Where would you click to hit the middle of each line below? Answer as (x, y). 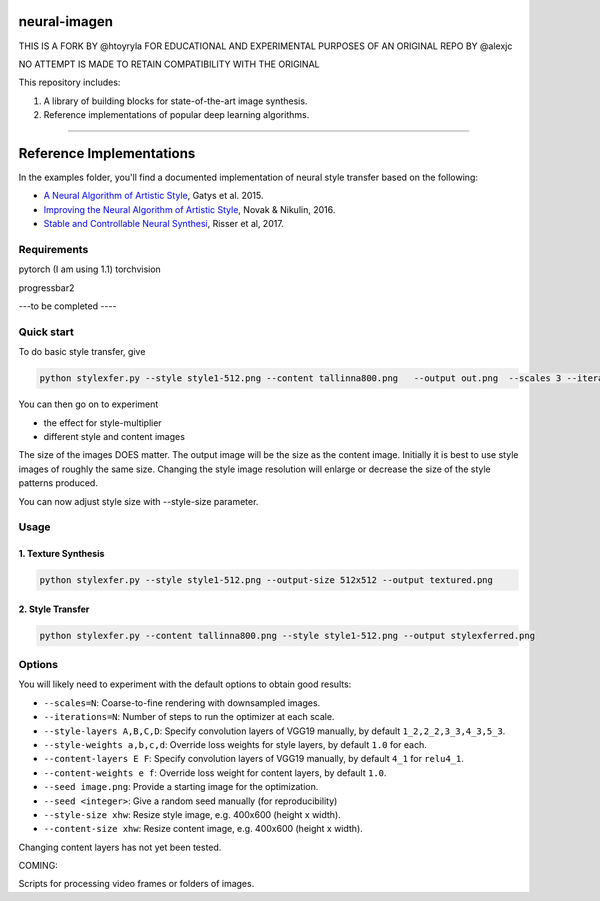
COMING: (38, 866)
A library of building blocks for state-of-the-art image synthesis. (175, 101)
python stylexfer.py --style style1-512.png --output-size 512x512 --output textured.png (266, 580)
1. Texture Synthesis (61, 554)
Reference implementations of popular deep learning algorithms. (176, 115)
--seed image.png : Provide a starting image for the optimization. (181, 787)
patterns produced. (58, 483)
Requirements (53, 249)
